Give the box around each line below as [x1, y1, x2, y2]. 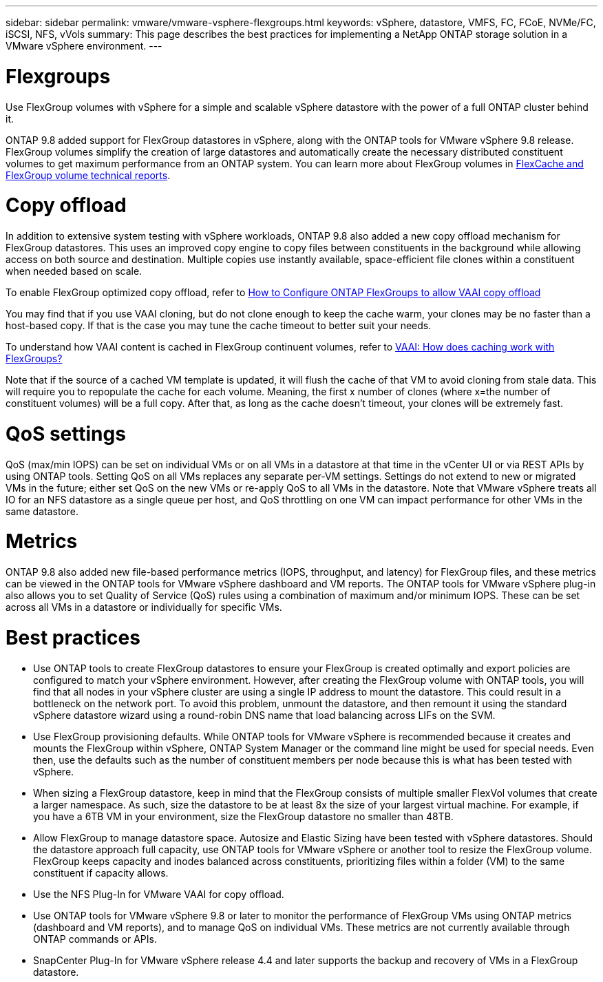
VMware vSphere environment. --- [6, 40, 162, 52]
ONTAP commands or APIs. [33, 932, 157, 945]
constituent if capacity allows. [33, 866, 169, 879]
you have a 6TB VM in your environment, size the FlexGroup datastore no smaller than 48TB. [33, 810, 454, 822]
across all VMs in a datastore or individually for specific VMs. [6, 601, 282, 613]
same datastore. [6, 505, 79, 517]
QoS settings [6, 421, 126, 446]
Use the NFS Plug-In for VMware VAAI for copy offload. [33, 888, 284, 900]
